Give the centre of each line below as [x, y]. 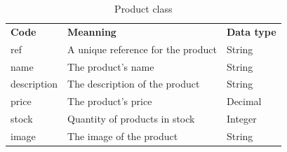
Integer [241, 119]
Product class [143, 8]
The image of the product [123, 136]
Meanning [92, 31]
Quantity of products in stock [131, 119]
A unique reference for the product [142, 49]
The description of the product [134, 84]
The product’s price [110, 101]
